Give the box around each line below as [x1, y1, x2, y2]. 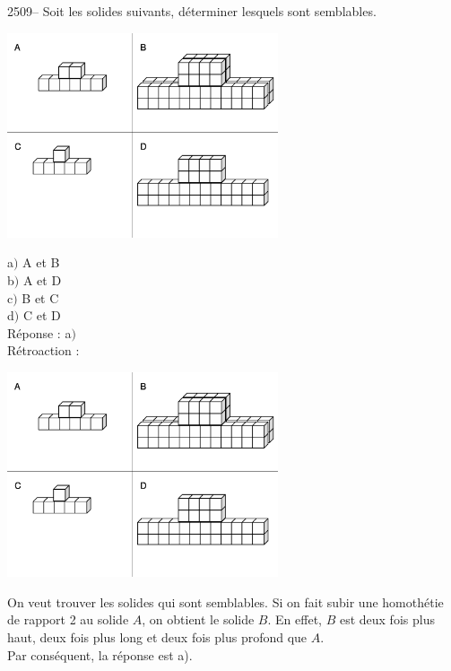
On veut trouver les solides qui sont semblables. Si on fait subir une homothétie [7, 592, 444, 611]
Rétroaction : [7, 341, 80, 360]
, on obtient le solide [142, 610, 255, 629]
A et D [22, 271, 62, 290]
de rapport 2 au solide [7, 610, 129, 629]
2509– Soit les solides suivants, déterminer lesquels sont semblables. [7, 2, 377, 20]
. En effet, [267, 610, 322, 629]
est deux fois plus [339, 610, 435, 629]
